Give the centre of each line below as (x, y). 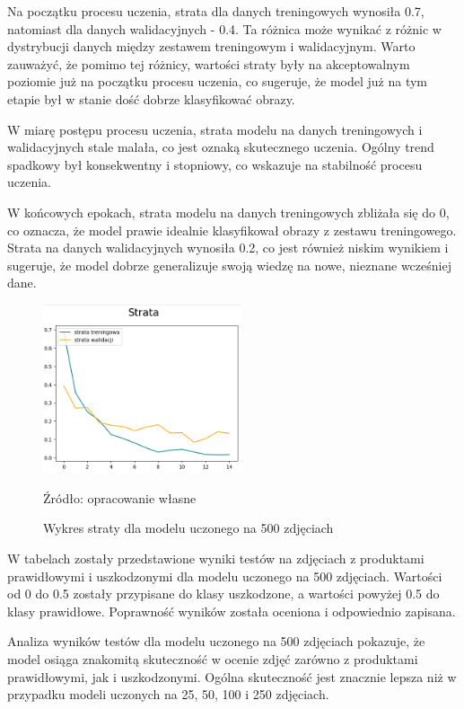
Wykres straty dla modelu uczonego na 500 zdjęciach (188, 528)
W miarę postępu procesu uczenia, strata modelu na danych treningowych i (215, 129)
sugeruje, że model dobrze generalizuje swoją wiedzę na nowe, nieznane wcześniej (229, 265)
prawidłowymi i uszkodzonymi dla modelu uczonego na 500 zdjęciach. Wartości (225, 576)
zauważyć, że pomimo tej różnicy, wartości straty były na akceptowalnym (209, 63)
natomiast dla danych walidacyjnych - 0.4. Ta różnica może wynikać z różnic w (224, 28)
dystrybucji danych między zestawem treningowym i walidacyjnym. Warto (211, 46)
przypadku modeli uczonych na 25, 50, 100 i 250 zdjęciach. (168, 694)
